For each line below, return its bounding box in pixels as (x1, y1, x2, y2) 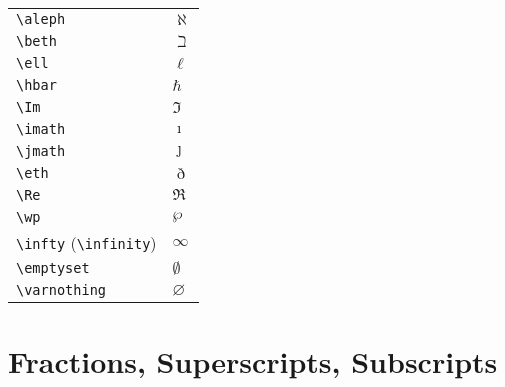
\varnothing (16, 282, 107, 298)
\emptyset (16, 260, 90, 276)
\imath (16, 121, 66, 137)
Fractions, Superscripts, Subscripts (8, 341, 498, 382)
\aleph (16, 11, 66, 27)
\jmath (16, 143, 66, 159)
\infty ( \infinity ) (16, 231, 157, 254)
